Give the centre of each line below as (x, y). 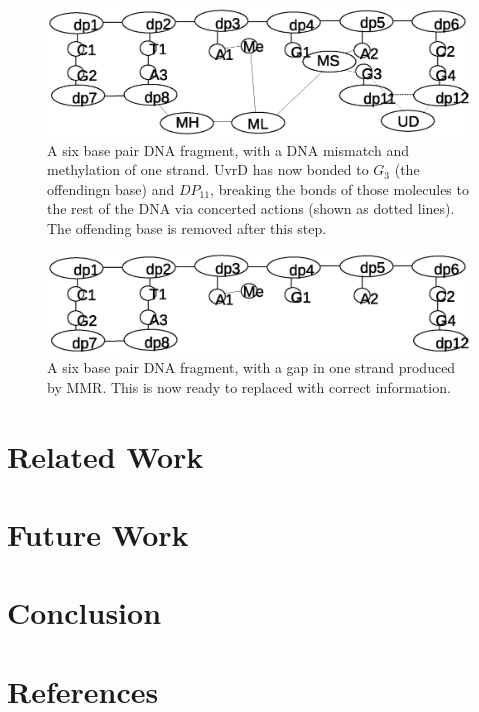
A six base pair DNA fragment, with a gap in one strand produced (251, 367)
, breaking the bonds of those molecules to (339, 188)
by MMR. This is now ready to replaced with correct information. (249, 386)
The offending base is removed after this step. (187, 227)
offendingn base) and (111, 188)
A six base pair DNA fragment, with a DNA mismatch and (228, 149)
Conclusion (84, 612)
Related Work (105, 455)
